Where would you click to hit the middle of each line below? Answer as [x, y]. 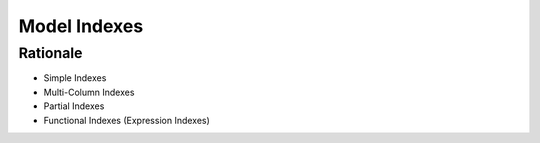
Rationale [50, 53]
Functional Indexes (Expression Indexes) [126, 120]
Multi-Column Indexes [89, 92]
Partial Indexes [74, 106]
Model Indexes [81, 26]
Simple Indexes [75, 78]
